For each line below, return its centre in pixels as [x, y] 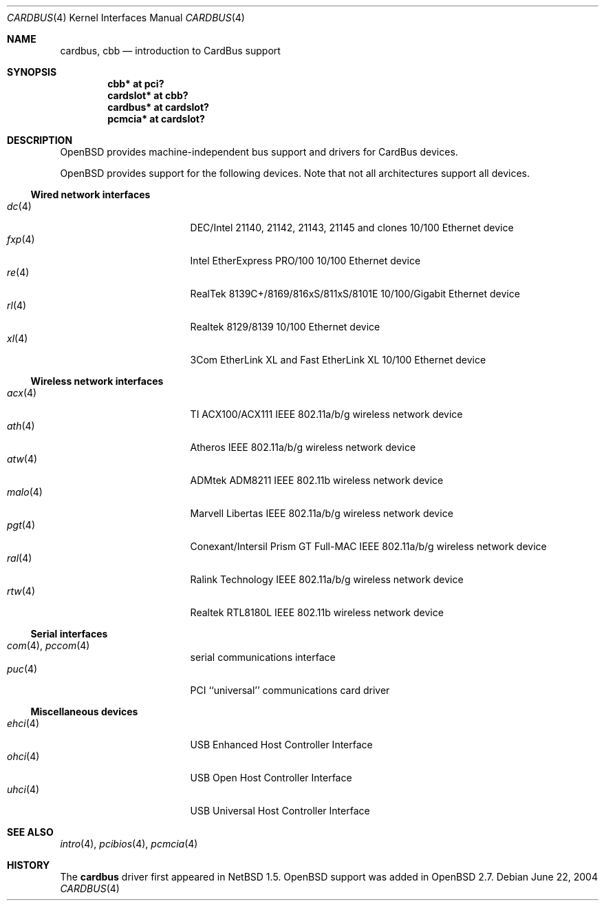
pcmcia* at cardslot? [156, 119]
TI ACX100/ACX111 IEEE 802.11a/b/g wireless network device [326, 414]
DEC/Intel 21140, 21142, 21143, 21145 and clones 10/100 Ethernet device [352, 228]
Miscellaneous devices [84, 712]
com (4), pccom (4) [48, 645]
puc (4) [22, 669]
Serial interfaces [69, 634]
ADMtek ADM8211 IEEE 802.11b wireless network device [317, 480]
